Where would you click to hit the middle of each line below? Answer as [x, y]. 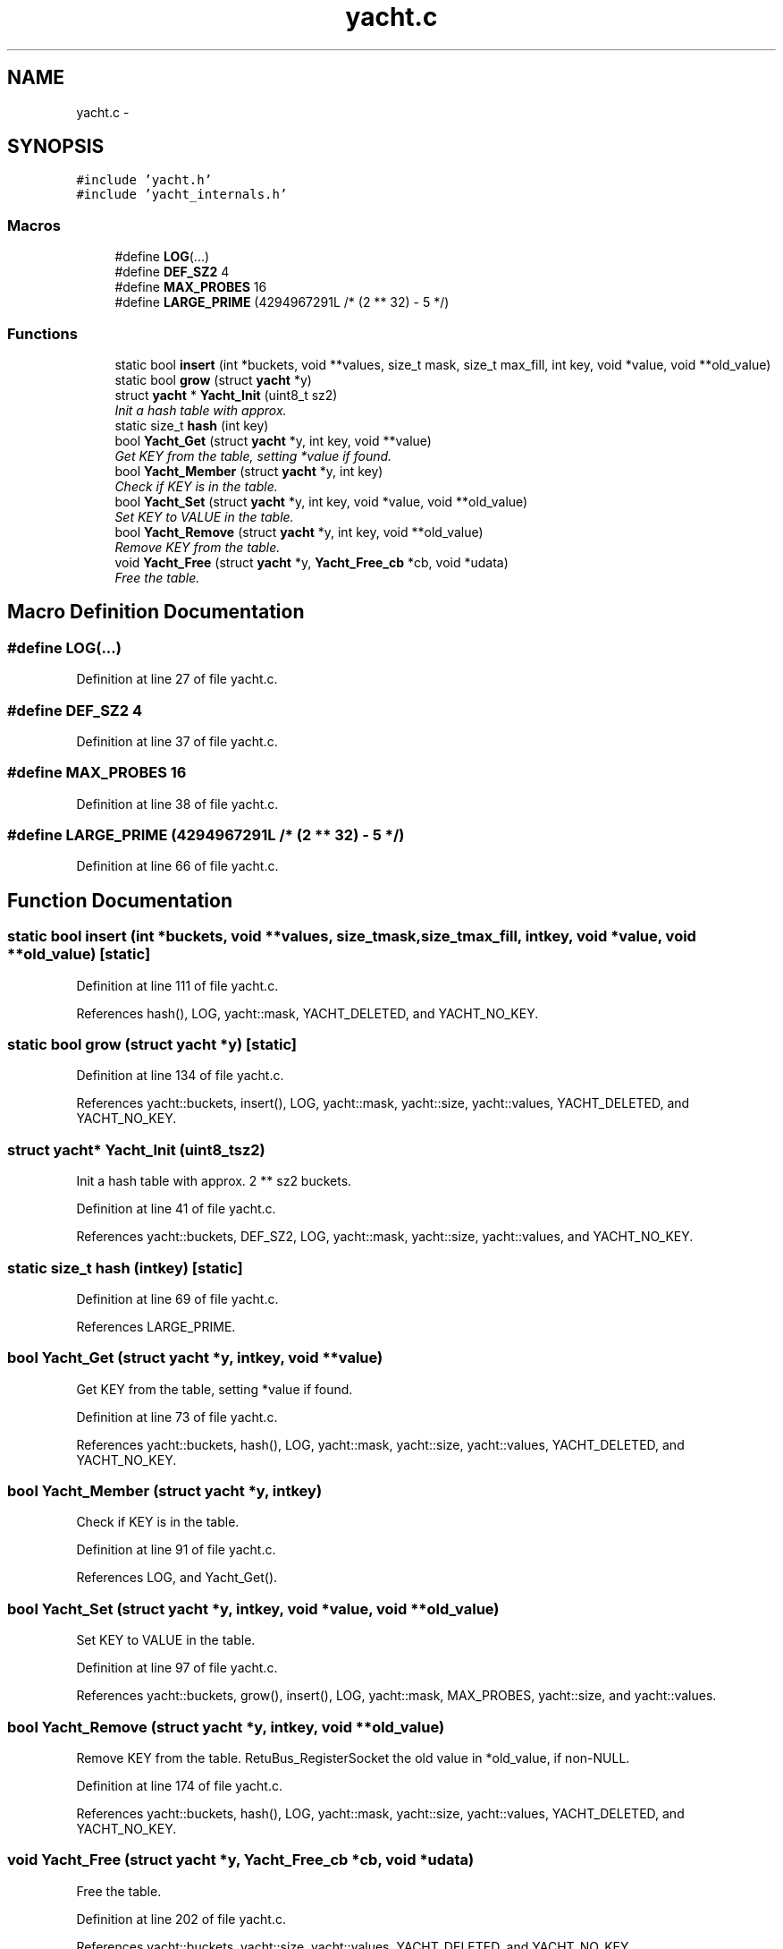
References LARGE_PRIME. [156, 1326]
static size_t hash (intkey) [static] [125, 1268]
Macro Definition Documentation [156, 612]
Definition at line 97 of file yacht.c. [177, 1668]
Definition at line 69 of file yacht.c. [177, 1298]
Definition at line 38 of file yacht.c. [177, 804]
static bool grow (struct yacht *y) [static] [152, 1044]
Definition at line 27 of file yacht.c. [177, 679]
